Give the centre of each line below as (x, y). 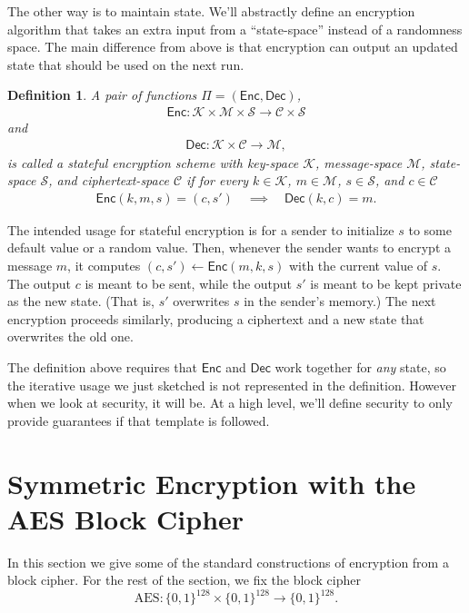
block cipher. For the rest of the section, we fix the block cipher (184, 580)
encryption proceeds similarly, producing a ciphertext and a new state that (216, 318)
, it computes (104, 266)
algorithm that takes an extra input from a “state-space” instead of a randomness (235, 29)
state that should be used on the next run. (126, 64)
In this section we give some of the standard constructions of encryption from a (228, 562)
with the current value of (358, 266)
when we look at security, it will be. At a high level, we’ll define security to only (230, 403)
